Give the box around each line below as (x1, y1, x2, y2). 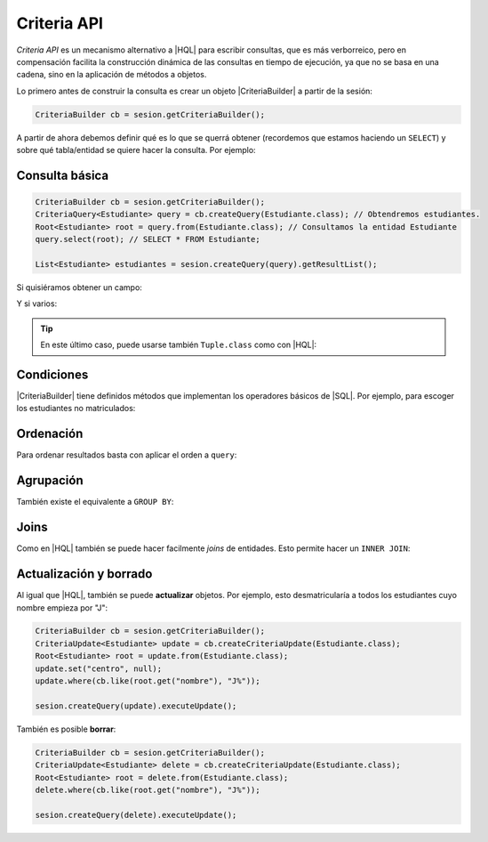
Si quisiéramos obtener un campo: (16, 282, 142, 293)
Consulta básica (16, 167, 109, 182)
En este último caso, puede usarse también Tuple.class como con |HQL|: (40, 339, 317, 351)
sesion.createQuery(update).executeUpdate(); (35, 700, 237, 711)
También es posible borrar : (16, 724, 116, 734)
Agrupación (16, 473, 84, 489)
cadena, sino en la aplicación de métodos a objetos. (16, 69, 207, 80)
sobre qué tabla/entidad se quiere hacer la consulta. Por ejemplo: (16, 145, 257, 156)
